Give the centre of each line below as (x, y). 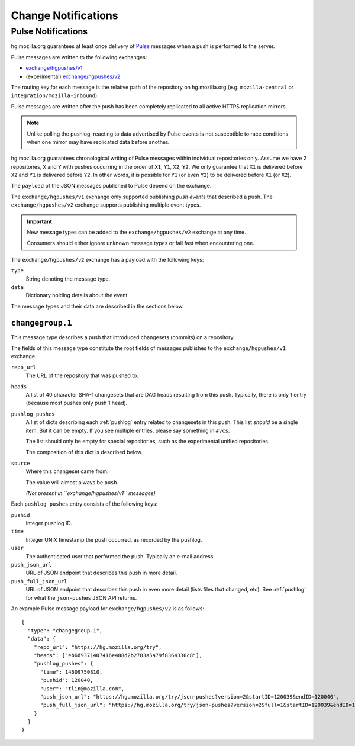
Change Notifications (64, 15)
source (20, 463)
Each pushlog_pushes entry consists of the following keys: (84, 504)
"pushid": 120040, (67, 680)
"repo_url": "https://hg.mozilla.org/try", (98, 647)
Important (40, 221)
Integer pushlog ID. (49, 523)
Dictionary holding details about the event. (78, 295)
